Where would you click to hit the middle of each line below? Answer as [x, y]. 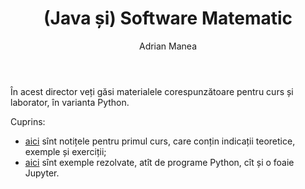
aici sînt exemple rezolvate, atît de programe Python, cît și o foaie [159, 162]
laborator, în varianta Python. [70, 102]
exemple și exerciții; [65, 151]
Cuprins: [28, 121]
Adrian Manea [168, 46]
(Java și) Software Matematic [168, 18]
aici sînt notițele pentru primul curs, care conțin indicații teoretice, [160, 141]
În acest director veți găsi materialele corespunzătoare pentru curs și [152, 91]
